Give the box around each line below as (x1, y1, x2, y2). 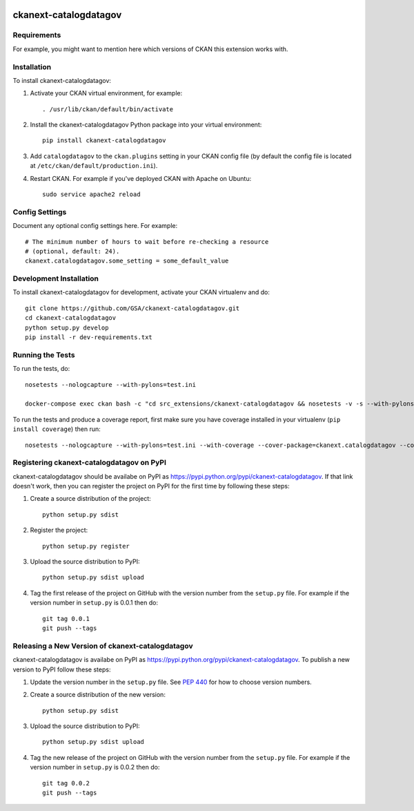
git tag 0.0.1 (42, 615, 90, 622)
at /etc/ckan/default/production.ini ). (30, 162, 158, 170)
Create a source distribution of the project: (30, 495, 151, 503)
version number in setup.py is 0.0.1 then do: (30, 598, 159, 607)
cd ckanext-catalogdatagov (25, 314, 117, 322)
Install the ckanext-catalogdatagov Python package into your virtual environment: (30, 121, 262, 129)
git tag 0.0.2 (42, 779, 90, 787)
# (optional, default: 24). (25, 247, 120, 255)
